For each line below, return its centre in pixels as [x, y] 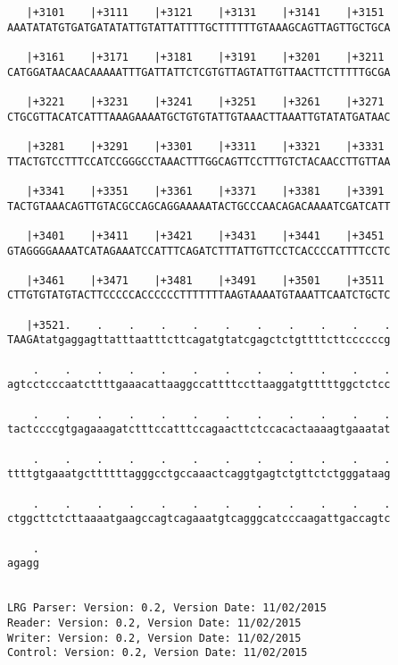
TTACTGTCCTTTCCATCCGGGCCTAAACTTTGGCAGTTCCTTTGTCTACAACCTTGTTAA [199, 161]
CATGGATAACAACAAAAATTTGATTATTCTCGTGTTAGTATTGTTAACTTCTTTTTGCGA [199, 72]
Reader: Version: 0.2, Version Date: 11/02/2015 [154, 623]
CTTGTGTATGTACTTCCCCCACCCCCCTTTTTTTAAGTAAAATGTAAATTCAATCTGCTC [199, 295]
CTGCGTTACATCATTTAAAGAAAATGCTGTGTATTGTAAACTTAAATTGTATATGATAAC [199, 117]
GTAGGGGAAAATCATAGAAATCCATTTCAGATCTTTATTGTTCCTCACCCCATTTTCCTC [199, 251]
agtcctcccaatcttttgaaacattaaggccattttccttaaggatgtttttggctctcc [199, 385]
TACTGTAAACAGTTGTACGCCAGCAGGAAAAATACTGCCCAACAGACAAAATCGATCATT [199, 206]
